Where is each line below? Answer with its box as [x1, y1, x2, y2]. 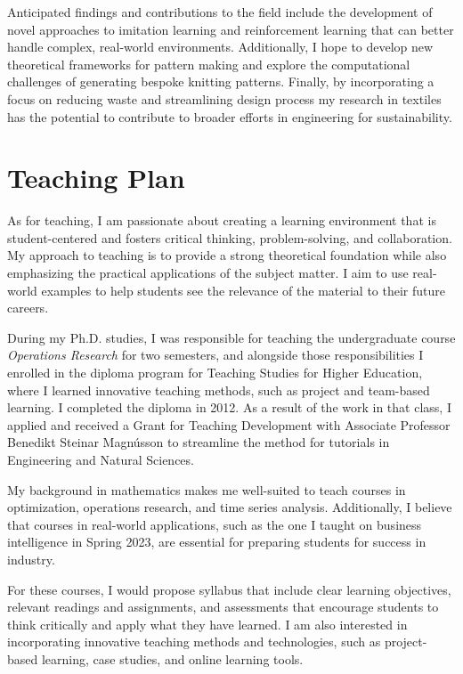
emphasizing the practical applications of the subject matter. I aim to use [7, 264, 409, 282]
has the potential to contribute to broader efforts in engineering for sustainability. [7, 107, 452, 126]
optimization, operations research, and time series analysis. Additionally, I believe [7, 498, 452, 516]
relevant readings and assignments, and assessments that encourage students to [7, 597, 439, 616]
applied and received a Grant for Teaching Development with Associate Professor [7, 415, 451, 434]
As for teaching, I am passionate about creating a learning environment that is [7, 211, 436, 230]
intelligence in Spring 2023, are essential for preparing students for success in [7, 532, 426, 551]
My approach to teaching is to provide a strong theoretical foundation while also [7, 246, 447, 264]
